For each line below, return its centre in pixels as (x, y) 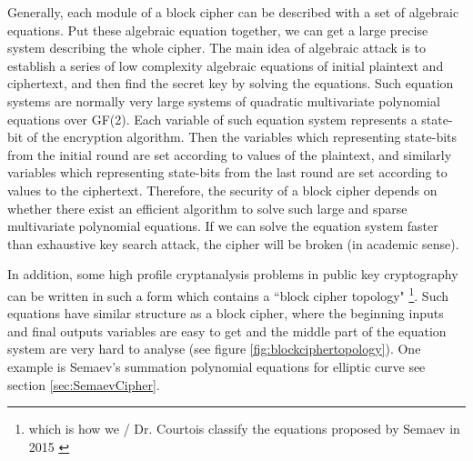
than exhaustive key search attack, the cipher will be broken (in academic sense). (233, 243)
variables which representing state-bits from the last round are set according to (227, 172)
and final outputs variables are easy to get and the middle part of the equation (227, 331)
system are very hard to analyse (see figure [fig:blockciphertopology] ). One (214, 349)
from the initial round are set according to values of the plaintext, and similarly (230, 154)
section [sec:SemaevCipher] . (84, 384)
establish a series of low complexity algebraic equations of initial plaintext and (226, 65)
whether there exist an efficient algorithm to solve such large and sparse (207, 208)
